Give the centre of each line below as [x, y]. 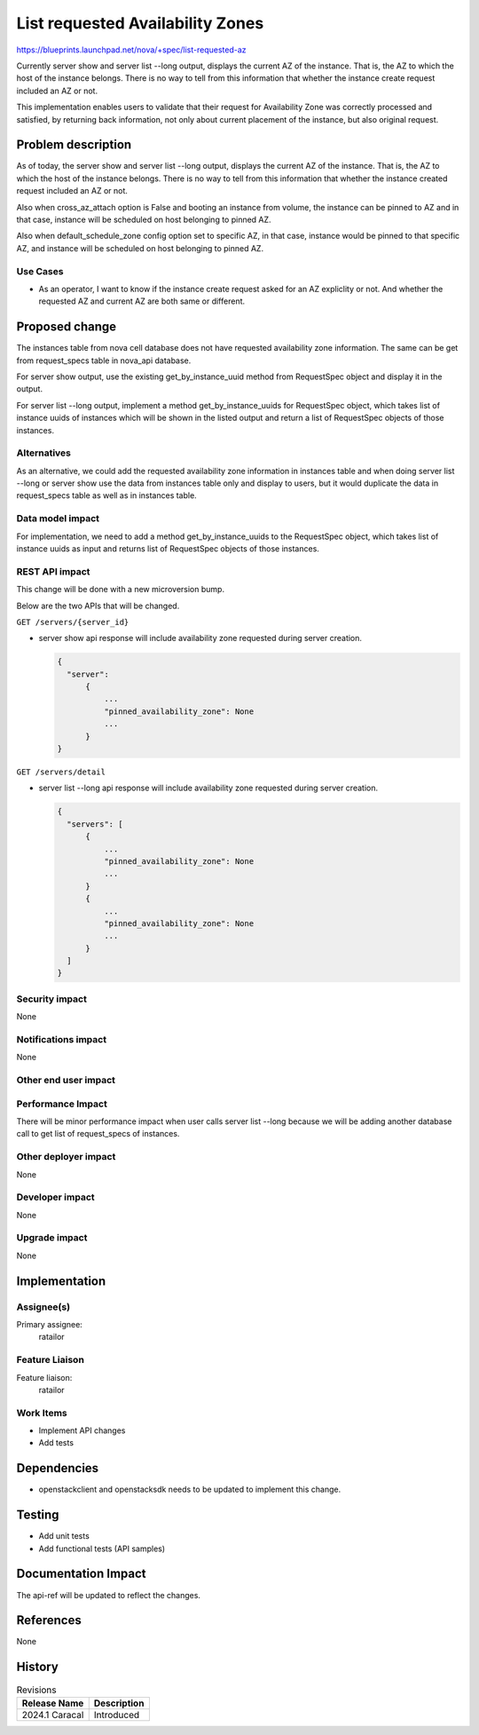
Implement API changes [82, 1430]
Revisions [36, 1690]
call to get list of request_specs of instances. [98, 1134]
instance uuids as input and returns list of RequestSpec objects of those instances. [168, 548]
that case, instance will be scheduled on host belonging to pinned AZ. [144, 219]
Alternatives [43, 453]
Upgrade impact [52, 1238]
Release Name [53, 1703]
